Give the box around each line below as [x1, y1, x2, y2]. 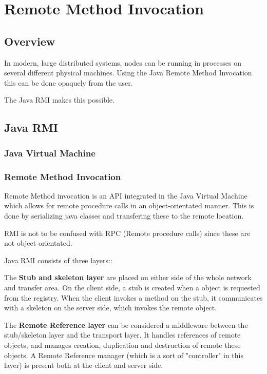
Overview [4, 33, 55, 49]
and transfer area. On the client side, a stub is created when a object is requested [4, 282, 260, 292]
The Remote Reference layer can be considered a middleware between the [4, 319, 248, 330]
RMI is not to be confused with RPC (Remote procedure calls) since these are [4, 227, 251, 238]
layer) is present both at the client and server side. [4, 360, 163, 370]
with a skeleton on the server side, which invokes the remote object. [4, 302, 217, 313]
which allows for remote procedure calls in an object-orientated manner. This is [4, 200, 254, 211]
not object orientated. [4, 238, 72, 248]
